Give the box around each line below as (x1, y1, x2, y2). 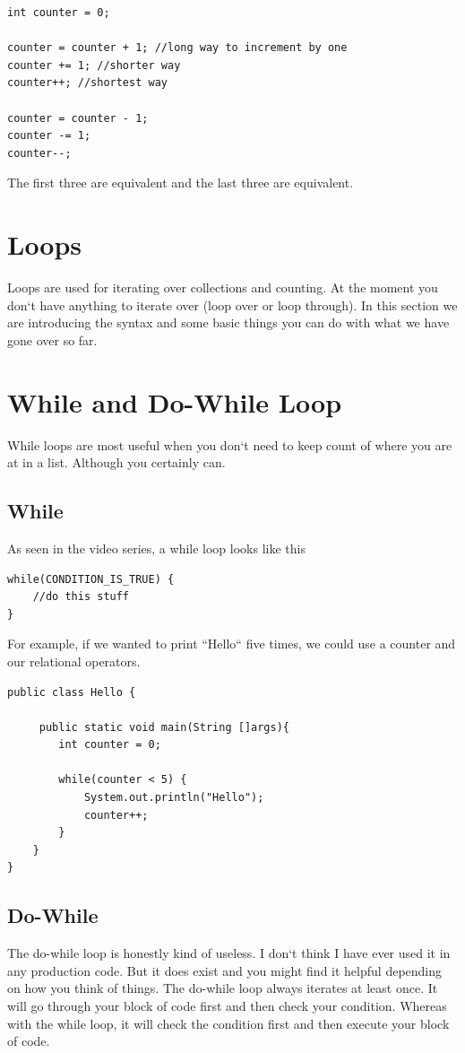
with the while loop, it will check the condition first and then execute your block (7, 1014, 450, 1032)
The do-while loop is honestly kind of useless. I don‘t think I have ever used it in (7, 944, 451, 962)
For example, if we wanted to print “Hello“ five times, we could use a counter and (7, 634, 456, 653)
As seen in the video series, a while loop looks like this (7, 538, 306, 557)
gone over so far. (7, 330, 98, 349)
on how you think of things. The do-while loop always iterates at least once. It (7, 979, 438, 997)
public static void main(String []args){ (39, 720, 289, 734)
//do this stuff (32, 590, 130, 604)
